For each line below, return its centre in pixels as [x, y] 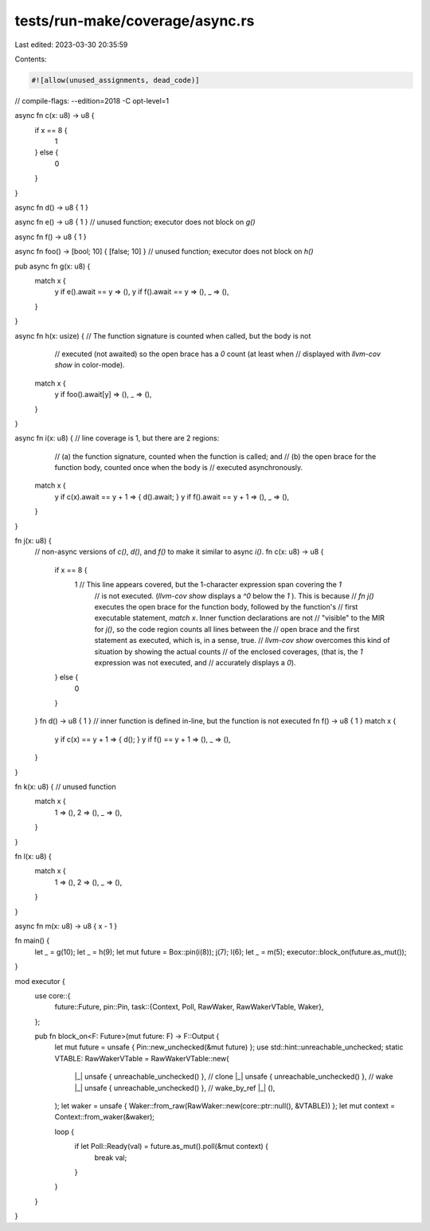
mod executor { [40, 981]
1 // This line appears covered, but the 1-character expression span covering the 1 [208, 585]
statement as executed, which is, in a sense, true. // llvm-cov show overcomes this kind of [242, 641]
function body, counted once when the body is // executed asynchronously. [179, 468]
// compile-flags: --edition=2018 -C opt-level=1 [92, 100]
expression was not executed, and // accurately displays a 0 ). [195, 662]
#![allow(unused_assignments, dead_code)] [115, 80]
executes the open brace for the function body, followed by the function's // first [226, 606]
